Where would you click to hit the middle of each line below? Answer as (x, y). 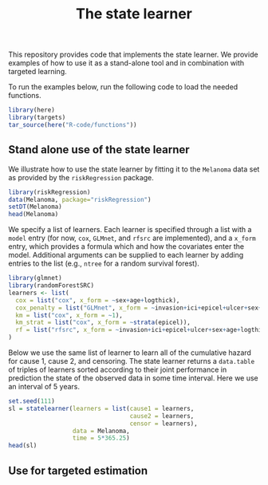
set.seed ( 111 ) (32, 401)
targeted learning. (38, 72)
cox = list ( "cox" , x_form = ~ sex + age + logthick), (98, 300)
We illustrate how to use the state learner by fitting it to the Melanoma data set (134, 169)
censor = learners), (164, 424)
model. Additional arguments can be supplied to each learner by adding (126, 255)
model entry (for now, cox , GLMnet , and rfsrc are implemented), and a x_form (132, 238)
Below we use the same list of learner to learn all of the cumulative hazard (130, 353)
